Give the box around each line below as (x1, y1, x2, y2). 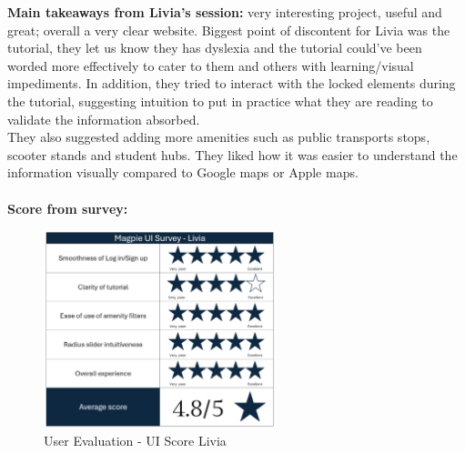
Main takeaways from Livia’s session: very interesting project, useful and (7, 3, 442, 21)
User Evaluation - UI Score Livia (44, 431, 227, 450)
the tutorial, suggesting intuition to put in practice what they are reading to (7, 91, 433, 110)
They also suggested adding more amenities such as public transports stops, (7, 127, 430, 146)
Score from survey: (7, 198, 128, 217)
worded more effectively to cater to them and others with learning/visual (7, 55, 414, 75)
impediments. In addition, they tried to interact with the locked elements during (7, 74, 456, 93)
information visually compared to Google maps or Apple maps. (7, 163, 359, 182)
